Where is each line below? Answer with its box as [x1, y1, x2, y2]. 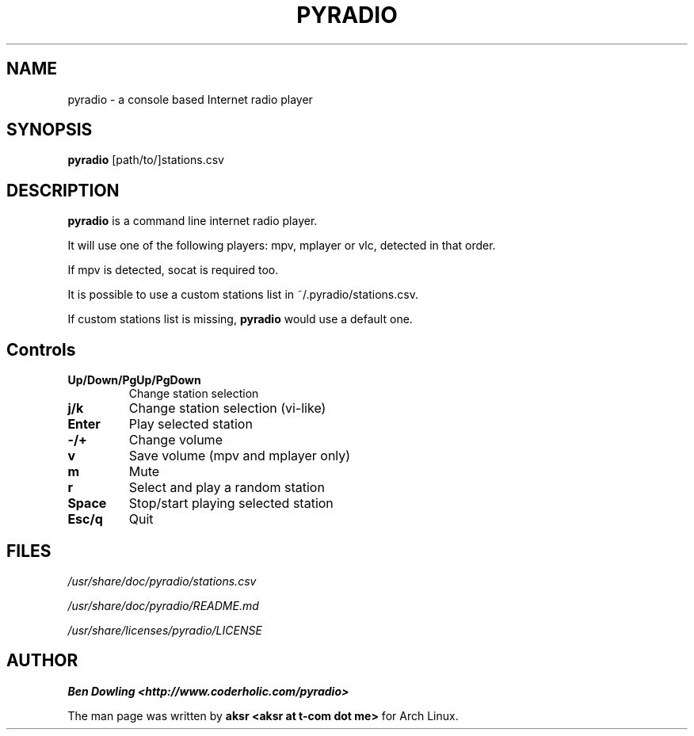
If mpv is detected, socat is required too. [67, 263, 279, 277]
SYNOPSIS [6, 120, 93, 140]
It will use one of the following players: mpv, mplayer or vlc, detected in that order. [67, 238, 496, 253]
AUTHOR [6, 650, 78, 671]
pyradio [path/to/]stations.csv [67, 153, 224, 167]
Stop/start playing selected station [128, 495, 334, 512]
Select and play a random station [128, 479, 325, 496]
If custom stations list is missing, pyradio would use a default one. [67, 312, 413, 326]
